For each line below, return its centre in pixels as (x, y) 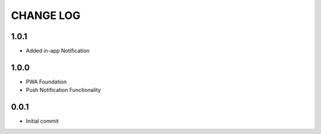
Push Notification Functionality (63, 90)
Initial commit (42, 121)
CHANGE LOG (46, 15)
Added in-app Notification (58, 51)
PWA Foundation (46, 82)
